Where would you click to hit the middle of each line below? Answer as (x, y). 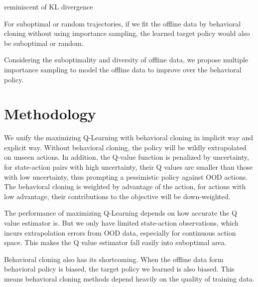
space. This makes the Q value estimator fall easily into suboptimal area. (115, 242)
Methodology (50, 114)
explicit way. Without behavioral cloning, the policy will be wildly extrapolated (125, 147)
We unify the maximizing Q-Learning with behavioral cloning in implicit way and (129, 138)
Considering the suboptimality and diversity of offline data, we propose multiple (126, 60)
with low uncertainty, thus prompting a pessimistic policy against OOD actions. (126, 176)
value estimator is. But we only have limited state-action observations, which (121, 223)
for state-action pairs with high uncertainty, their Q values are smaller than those (129, 167)
